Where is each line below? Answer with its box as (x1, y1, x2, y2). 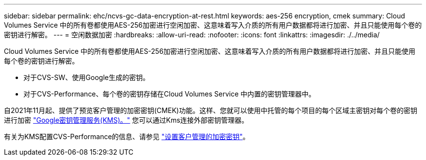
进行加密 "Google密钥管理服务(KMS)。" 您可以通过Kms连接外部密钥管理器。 (4, 116, 248, 124)
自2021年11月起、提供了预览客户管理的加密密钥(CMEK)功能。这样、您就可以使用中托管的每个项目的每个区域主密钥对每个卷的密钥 (4, 106, 417, 114)
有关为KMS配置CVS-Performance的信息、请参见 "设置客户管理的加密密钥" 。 (4, 132, 250, 141)
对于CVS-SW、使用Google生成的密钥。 (23, 73, 150, 81)
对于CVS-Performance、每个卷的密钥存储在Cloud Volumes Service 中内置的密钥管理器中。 (23, 90, 316, 98)
